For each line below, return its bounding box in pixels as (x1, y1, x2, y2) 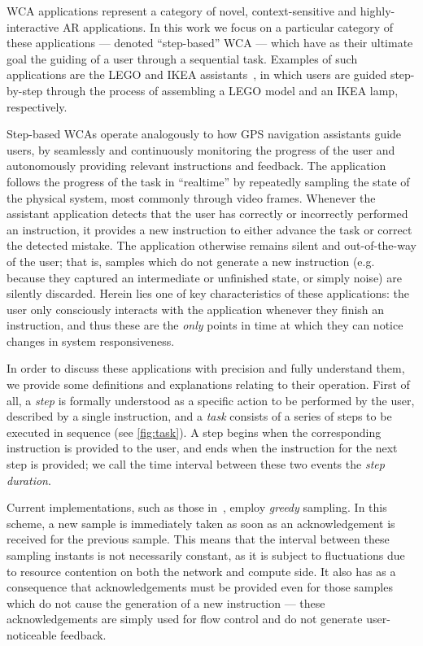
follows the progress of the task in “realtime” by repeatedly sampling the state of (7, 172, 410, 190)
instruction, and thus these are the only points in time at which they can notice (7, 316, 403, 334)
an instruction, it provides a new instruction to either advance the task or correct (7, 220, 412, 238)
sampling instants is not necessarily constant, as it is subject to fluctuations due (7, 547, 405, 563)
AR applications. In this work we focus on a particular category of (62, 18, 394, 35)
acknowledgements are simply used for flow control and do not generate (7, 610, 363, 627)
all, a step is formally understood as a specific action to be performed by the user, (7, 391, 415, 408)
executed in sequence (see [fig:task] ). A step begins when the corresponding (7, 423, 382, 440)
